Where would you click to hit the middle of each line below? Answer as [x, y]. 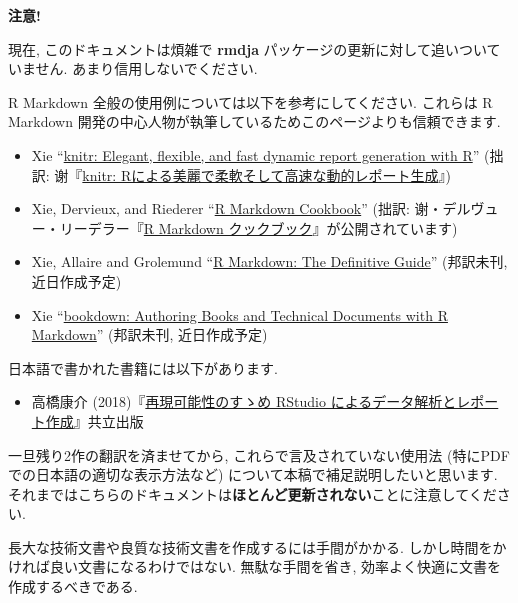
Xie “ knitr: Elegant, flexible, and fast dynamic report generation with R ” [255, 154]
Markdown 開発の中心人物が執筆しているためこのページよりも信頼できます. [254, 121]
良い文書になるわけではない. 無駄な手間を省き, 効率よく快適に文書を [275, 566]
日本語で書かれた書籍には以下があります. [143, 367]
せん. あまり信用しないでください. [146, 68]
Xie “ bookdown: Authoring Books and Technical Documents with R [239, 314]
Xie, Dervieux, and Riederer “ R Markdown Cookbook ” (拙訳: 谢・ [237, 208]
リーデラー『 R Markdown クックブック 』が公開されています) [258, 227]
